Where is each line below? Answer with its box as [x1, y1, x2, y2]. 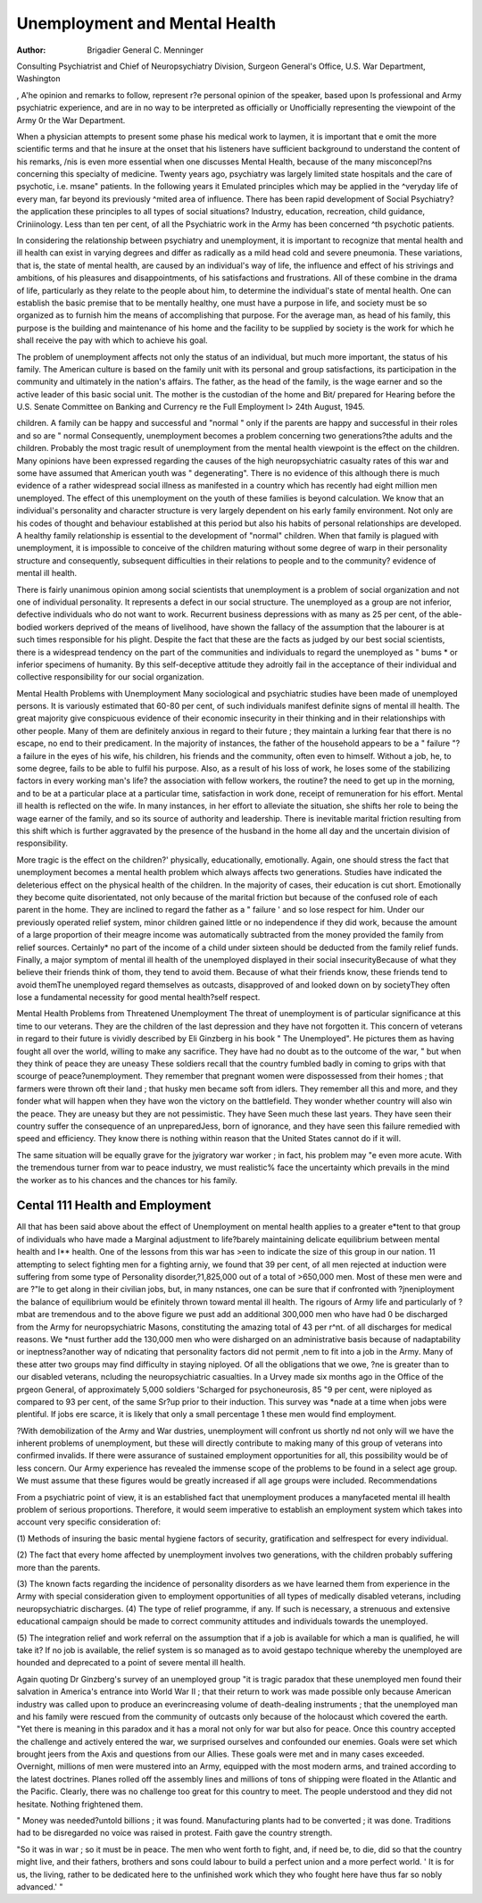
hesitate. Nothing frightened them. [16, 1799, 144, 1809]
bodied [16, 622, 43, 632]
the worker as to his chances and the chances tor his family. [16, 1174, 238, 1185]
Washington [16, 73, 61, 84]
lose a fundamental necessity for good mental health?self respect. [16, 992, 261, 1003]
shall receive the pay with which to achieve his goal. [16, 335, 209, 346]
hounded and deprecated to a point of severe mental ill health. [16, 1657, 245, 1668]
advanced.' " [16, 1881, 63, 1892]
